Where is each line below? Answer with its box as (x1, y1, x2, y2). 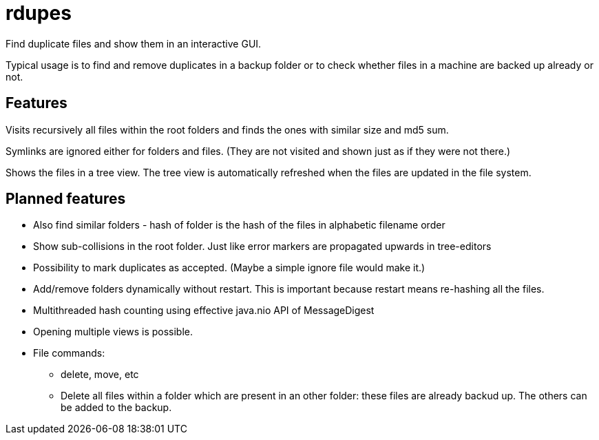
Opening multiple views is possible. (33, 326, 193, 338)
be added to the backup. (61, 401, 172, 414)
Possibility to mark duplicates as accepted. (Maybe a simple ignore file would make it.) (33, 262, 425, 274)
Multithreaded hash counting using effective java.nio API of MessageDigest (33, 304, 375, 317)
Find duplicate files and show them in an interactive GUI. (6, 37, 262, 50)
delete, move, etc (61, 368, 139, 381)
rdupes (6, 1, 72, 25)
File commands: (33, 347, 105, 359)
